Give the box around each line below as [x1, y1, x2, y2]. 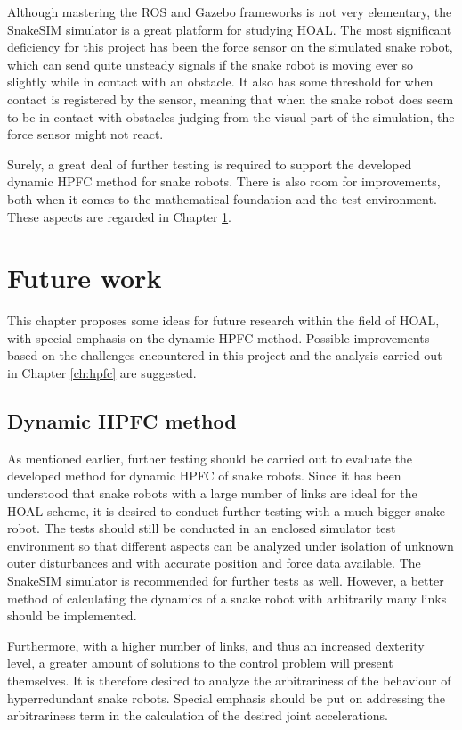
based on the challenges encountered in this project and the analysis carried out [7, 346, 442, 365]
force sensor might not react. [7, 125, 164, 144]
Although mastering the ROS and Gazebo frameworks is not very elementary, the [7, 3, 452, 21]
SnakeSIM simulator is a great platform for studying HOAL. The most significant [7, 20, 452, 38]
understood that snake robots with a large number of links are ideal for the [7, 484, 417, 503]
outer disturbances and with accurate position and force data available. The [7, 554, 421, 572]
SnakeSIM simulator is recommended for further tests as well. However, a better [7, 570, 444, 589]
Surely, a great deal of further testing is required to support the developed [7, 154, 412, 173]
